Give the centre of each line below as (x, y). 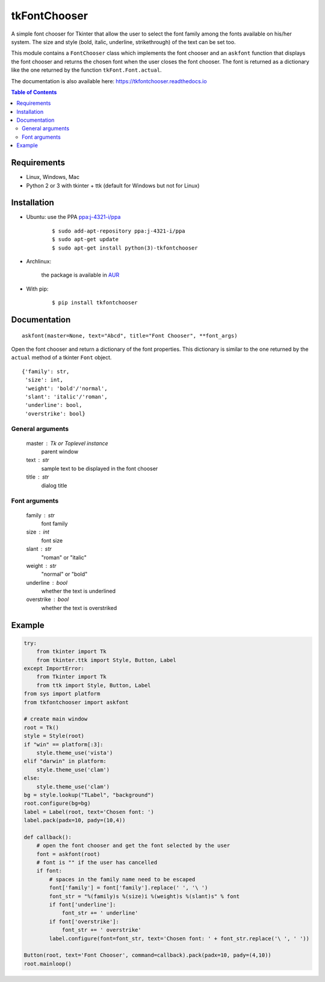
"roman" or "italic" (64, 557)
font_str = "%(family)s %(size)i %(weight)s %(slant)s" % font (144, 896)
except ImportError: (54, 669)
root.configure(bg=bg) (57, 804)
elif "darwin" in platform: (65, 761)
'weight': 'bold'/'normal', (66, 388)
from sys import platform (62, 694)
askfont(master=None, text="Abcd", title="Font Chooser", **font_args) (130, 335)
